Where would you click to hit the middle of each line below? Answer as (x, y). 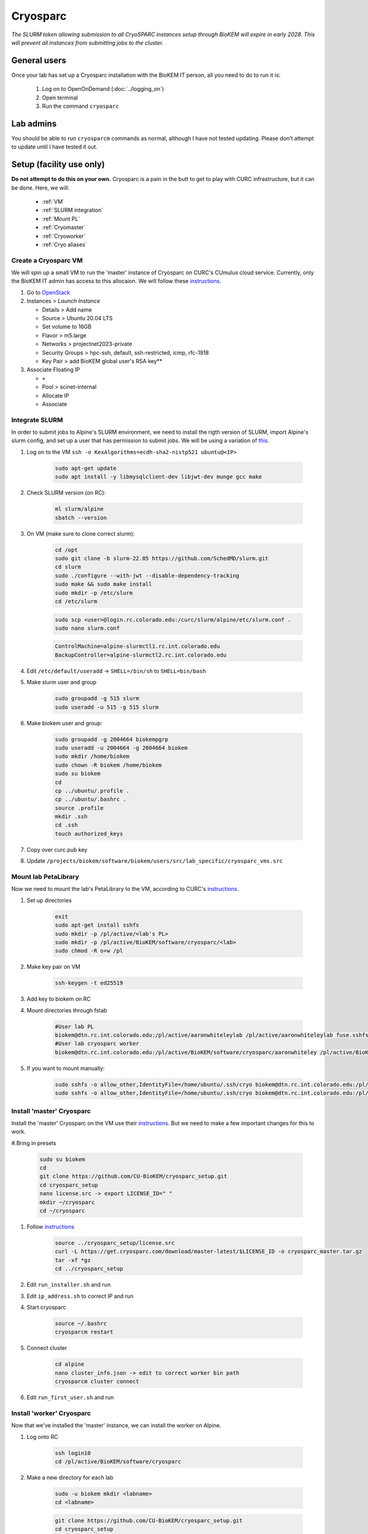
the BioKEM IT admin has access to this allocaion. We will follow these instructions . (116, 281)
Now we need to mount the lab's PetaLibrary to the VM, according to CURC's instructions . (125, 889)
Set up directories (49, 900)
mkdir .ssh (71, 817)
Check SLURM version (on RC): (66, 493)
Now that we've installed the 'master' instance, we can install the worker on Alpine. (116, 1425)
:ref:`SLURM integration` (73, 210)
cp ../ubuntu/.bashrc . (91, 800)
